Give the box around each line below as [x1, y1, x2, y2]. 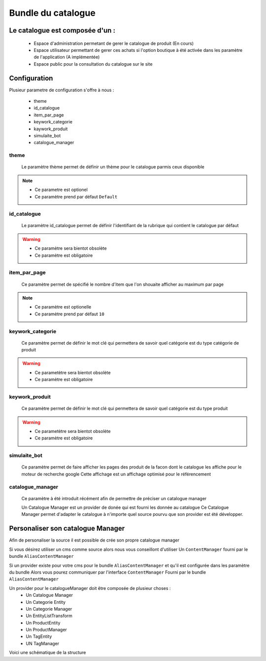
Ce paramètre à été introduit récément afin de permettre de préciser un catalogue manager [21, 495, 207, 501]
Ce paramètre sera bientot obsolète [34, 245, 107, 251]
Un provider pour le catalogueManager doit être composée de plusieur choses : [9, 585, 171, 591]
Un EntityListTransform [26, 613, 72, 619]
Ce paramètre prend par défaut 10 [34, 311, 104, 317]
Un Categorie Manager [26, 606, 72, 612]
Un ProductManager [26, 627, 67, 633]
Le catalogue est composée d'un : [9, 26, 116, 35]
